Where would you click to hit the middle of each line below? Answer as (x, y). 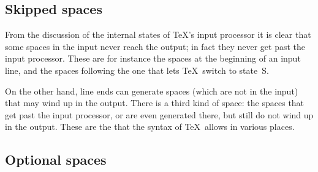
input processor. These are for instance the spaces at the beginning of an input (153, 58)
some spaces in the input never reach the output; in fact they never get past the (155, 46)
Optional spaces (56, 159)
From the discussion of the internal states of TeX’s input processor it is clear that (158, 34)
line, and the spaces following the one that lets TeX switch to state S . (137, 70)
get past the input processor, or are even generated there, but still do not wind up (159, 114)
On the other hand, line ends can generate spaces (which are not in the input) (152, 91)
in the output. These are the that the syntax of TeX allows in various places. (150, 127)
